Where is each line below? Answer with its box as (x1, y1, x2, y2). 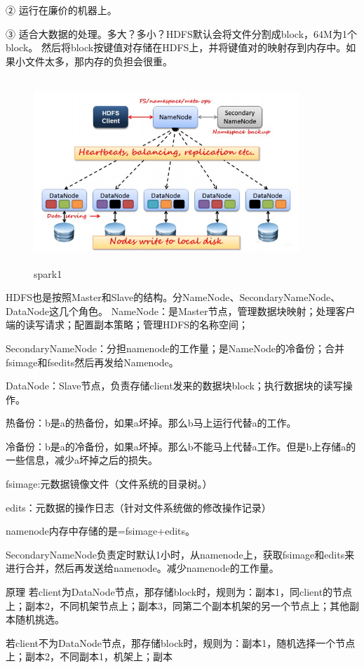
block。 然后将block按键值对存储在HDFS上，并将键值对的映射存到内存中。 (6, 40, 346, 55)
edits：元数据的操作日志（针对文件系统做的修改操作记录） (6, 500, 271, 514)
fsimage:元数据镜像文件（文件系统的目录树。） (6, 476, 213, 491)
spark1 (34, 266, 62, 281)
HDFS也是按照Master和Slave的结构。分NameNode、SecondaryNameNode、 (6, 290, 341, 305)
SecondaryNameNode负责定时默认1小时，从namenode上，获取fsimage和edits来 (6, 547, 355, 561)
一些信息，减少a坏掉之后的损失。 (6, 453, 158, 467)
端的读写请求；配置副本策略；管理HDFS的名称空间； (6, 317, 249, 332)
